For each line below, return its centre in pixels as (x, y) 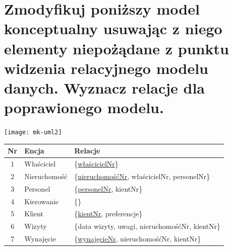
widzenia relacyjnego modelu (106, 68)
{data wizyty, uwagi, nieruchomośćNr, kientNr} (148, 226)
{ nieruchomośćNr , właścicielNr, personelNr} (142, 176)
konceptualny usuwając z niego (113, 28)
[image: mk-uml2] (33, 133)
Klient (34, 214)
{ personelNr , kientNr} (108, 188)
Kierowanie (41, 201)
